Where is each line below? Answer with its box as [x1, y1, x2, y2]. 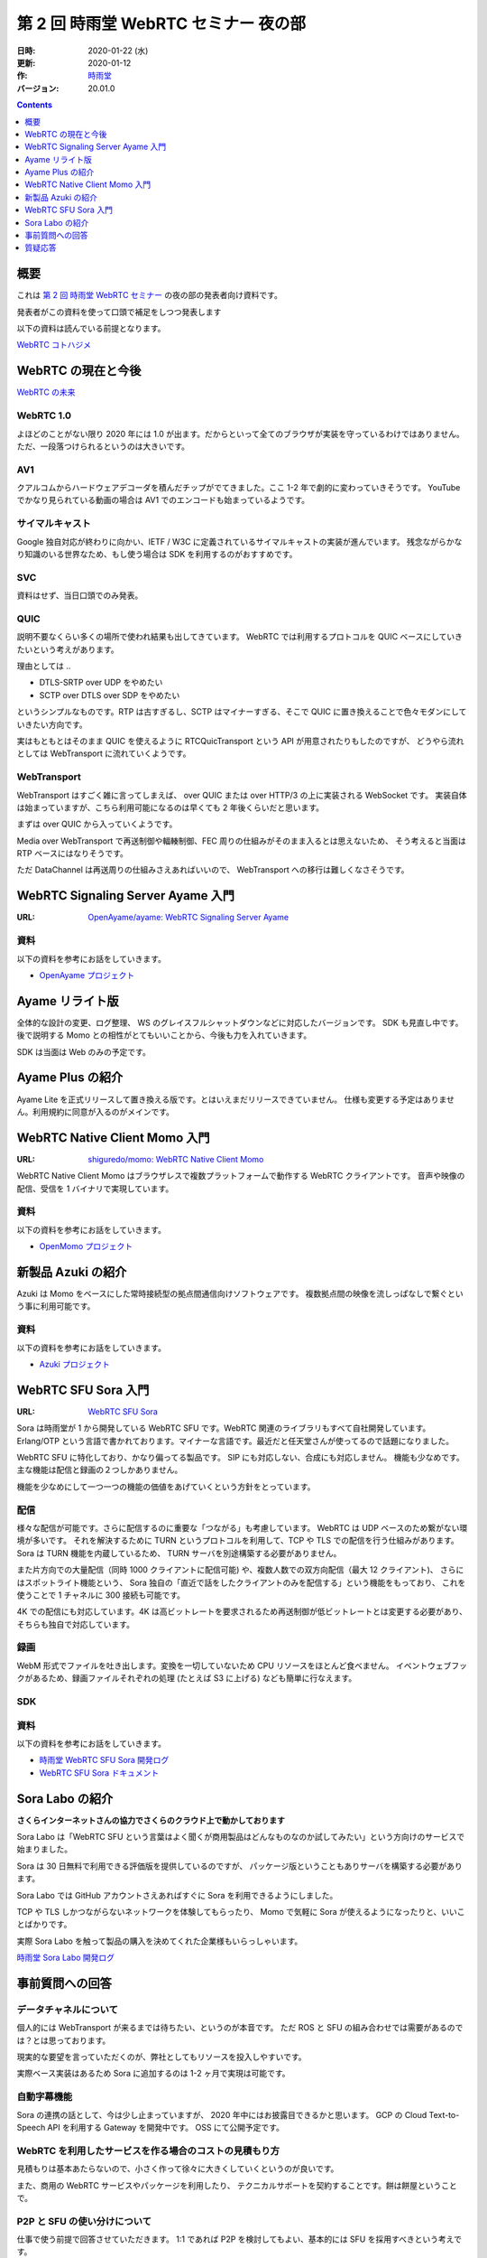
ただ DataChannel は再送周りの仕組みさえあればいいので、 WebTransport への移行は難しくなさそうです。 [16, 864, 409, 875]
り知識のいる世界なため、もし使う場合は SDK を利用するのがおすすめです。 [16, 548, 298, 559]
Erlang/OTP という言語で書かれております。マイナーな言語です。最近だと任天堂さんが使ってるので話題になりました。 [16, 1435, 455, 1446]
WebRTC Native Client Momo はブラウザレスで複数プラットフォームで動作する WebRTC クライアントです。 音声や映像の [16, 1171, 465, 1181]
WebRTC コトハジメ [16, 340, 92, 350]
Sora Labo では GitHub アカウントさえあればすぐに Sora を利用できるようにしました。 [16, 1889, 338, 1900]
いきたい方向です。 [16, 719, 87, 730]
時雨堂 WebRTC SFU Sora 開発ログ [39, 1755, 170, 1766]
